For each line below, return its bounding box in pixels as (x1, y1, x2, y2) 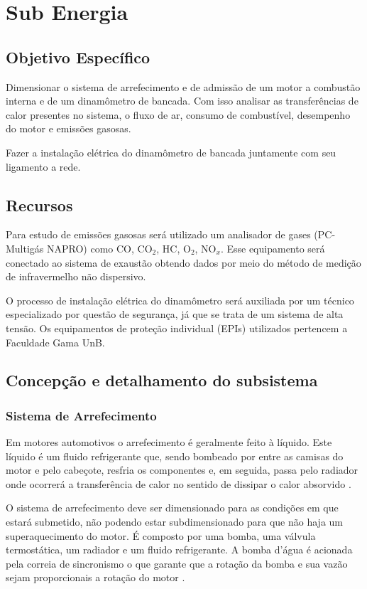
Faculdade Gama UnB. (6, 334, 105, 349)
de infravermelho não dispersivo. (6, 269, 146, 284)
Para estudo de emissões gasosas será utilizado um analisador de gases (6, 227, 311, 242)
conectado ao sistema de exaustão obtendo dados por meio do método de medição (6, 255, 361, 270)
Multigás (6, 240, 44, 255)
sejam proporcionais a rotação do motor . (6, 570, 185, 585)
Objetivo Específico (6, 46, 150, 68)
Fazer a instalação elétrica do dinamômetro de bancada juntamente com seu (6, 144, 336, 159)
